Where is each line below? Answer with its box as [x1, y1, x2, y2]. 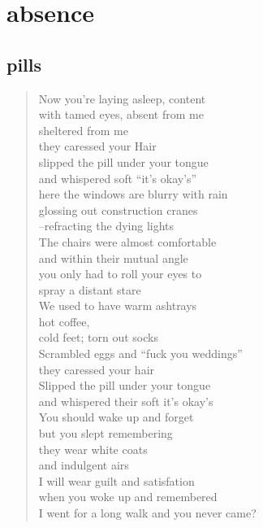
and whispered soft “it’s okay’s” [38, 169, 197, 186]
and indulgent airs [38, 456, 129, 473]
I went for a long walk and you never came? [38, 504, 257, 521]
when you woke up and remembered [38, 488, 218, 505]
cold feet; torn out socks [38, 329, 158, 346]
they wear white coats [38, 440, 148, 457]
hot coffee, [38, 312, 90, 329]
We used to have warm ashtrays [38, 297, 197, 314]
